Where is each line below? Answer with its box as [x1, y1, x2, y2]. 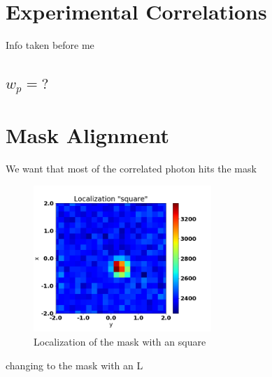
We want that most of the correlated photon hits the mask [6, 161, 257, 176]
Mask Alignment [6, 121, 169, 149]
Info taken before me [6, 38, 94, 52]
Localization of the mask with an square [34, 334, 206, 349]
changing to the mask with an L [6, 357, 143, 372]
